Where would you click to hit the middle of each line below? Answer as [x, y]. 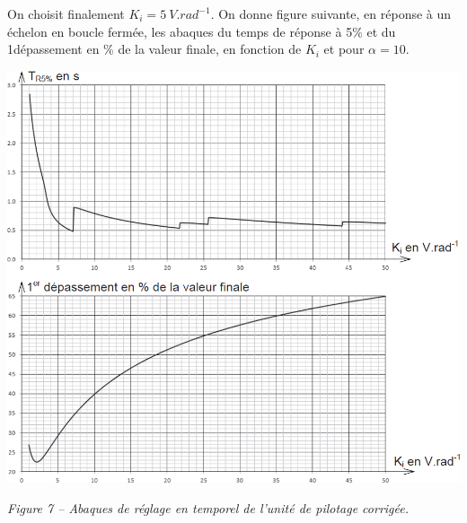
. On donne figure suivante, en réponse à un [331, 13]
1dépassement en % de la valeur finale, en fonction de [154, 49]
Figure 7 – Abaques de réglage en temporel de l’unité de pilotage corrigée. [208, 507]
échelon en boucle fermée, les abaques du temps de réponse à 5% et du [202, 31]
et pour [344, 49]
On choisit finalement [66, 13]
